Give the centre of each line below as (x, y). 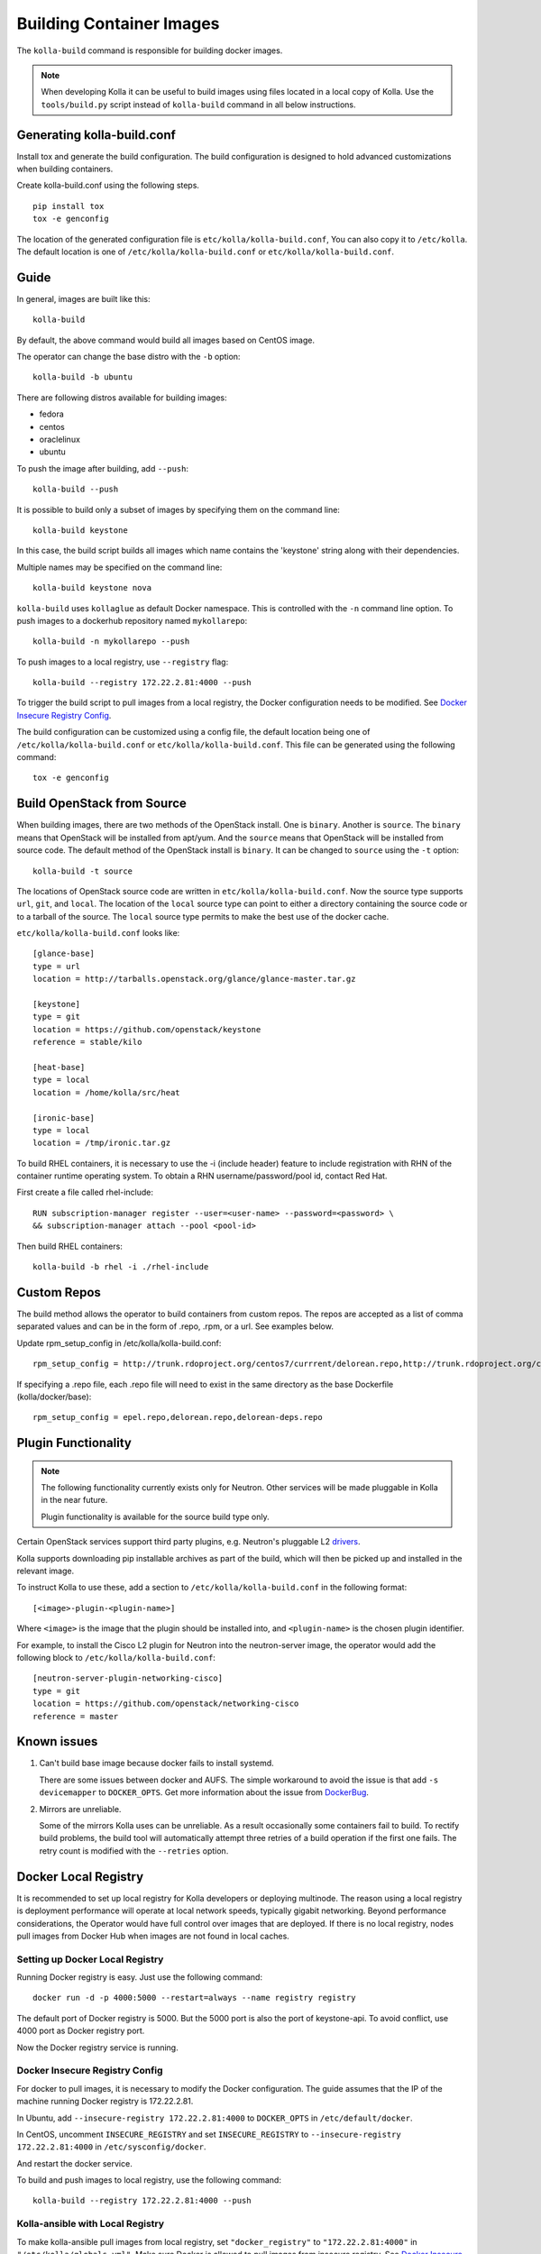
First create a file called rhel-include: (85, 1192)
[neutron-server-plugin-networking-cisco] (128, 1678)
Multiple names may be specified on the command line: (119, 567)
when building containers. (65, 169)
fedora (52, 414)
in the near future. (74, 1500)
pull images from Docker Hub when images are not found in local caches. (153, 1936)
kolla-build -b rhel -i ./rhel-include (121, 1267)
